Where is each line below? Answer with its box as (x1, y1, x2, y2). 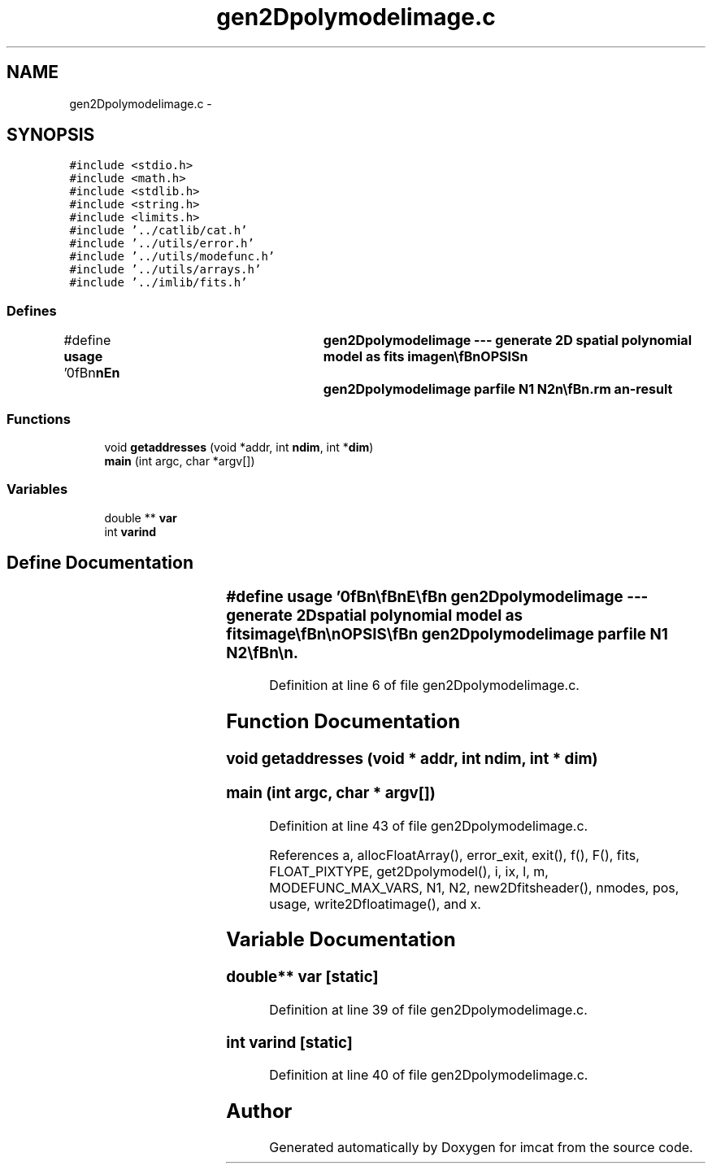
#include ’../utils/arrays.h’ (69, 263, 262, 277)
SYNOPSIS (7, 124, 95, 146)
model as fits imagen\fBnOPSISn (323, 348, 528, 365)
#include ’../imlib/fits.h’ (69, 276, 248, 290)
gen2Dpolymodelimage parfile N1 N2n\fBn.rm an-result (323, 381, 673, 398)
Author (226, 1099, 293, 1124)
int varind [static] (226, 1032, 353, 1052)
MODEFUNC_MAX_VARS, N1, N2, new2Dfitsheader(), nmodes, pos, (269, 879, 679, 896)
